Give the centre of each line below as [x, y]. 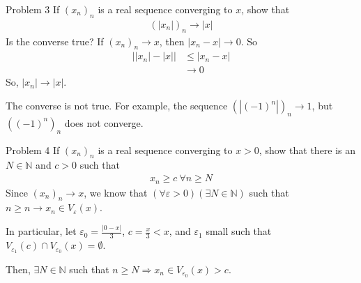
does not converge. [104, 122]
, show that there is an [307, 150]
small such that [239, 231]
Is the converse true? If [55, 41]
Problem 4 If [33, 150]
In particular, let [41, 231]
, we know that [116, 192]
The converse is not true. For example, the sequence [117, 106]
